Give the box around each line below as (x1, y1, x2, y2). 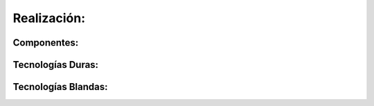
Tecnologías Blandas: (12, 81, 108, 93)
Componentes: (12, 37, 79, 48)
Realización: (12, 10, 86, 26)
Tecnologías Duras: (12, 59, 99, 71)
